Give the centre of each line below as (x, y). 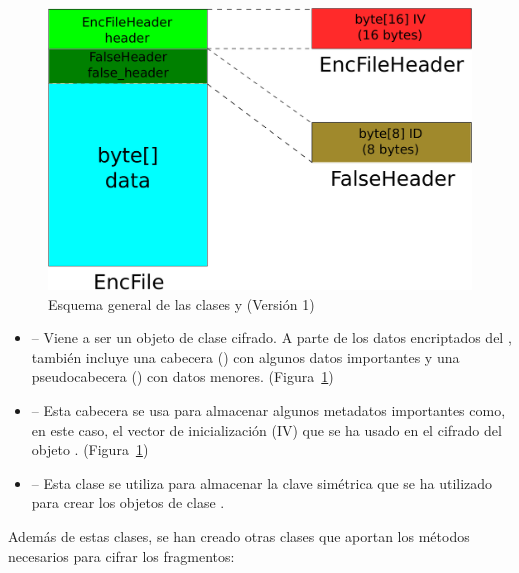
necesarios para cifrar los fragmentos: (121, 555)
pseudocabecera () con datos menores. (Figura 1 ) (182, 376)
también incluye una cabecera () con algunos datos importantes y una (245, 356)
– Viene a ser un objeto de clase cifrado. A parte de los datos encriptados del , (271, 337)
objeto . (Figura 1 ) (90, 449)
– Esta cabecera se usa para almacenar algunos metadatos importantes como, (268, 409)
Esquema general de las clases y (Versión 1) (181, 303)
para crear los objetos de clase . (128, 502)
